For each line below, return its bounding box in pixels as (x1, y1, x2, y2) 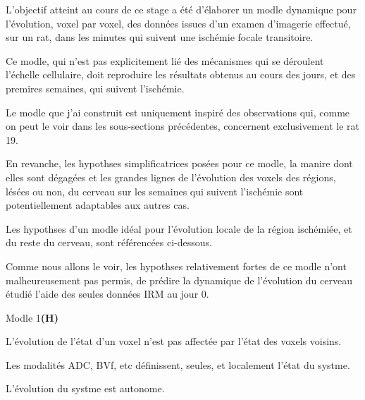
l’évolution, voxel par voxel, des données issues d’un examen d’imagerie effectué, (6, 16, 351, 30)
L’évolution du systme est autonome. (6, 381, 165, 396)
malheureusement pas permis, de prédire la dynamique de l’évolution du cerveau (6, 272, 352, 287)
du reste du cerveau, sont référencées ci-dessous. (6, 235, 213, 250)
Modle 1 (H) (6, 310, 58, 325)
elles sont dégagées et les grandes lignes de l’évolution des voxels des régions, (6, 169, 336, 184)
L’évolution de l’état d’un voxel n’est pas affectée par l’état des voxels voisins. (6, 334, 342, 349)
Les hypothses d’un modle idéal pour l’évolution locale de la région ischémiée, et (6, 221, 352, 236)
